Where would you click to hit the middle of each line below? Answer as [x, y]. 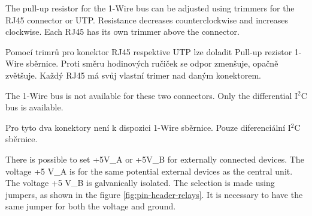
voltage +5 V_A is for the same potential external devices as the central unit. [149, 171]
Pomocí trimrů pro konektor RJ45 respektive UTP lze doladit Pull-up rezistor [149, 51]
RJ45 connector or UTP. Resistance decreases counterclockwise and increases [147, 19]
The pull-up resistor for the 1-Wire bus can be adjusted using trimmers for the [150, 8]
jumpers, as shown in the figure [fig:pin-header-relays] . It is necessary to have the [154, 194]
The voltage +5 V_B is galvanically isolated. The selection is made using [140, 183]
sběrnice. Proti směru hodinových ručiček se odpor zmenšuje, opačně [152, 63]
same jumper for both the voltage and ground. [91, 206]
